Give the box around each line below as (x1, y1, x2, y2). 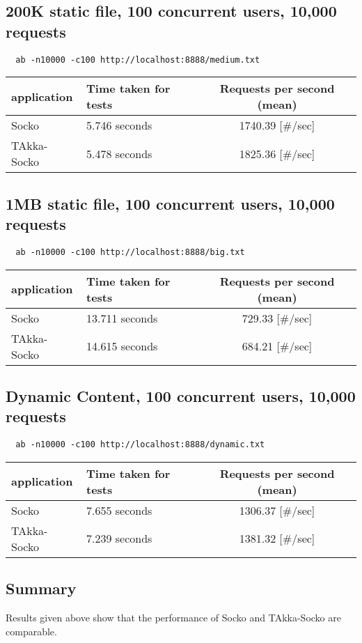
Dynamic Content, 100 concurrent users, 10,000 (6, 385, 356, 406)
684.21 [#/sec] (242, 338, 313, 354)
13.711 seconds (86, 309, 158, 326)
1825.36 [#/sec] (239, 145, 315, 162)
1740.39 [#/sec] (239, 117, 315, 134)
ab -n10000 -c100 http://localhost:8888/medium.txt (15, 54, 260, 65)
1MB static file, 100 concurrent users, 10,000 (6, 192, 335, 214)
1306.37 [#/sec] (239, 502, 315, 518)
